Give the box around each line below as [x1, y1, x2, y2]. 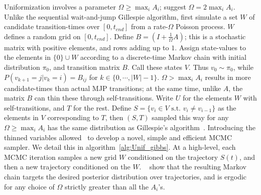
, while [233, 61, 254, 72]
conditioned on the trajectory [127, 151, 218, 162]
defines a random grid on [4, 31, 81, 41]
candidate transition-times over [4, 21, 100, 32]
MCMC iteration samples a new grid [4, 151, 117, 162]
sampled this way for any [152, 112, 229, 123]
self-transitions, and [4, 102, 65, 113]
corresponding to [47, 112, 99, 123]
